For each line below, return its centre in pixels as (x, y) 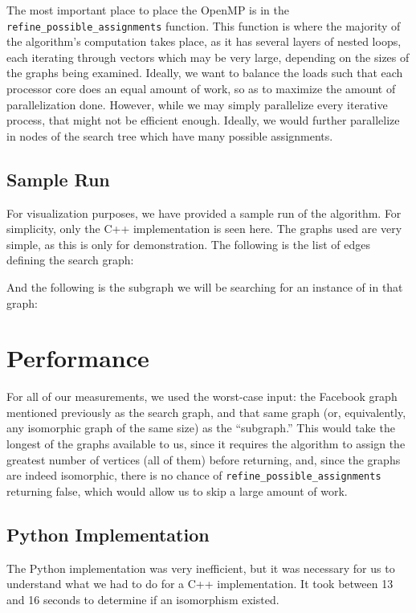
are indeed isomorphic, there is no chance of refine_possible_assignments (194, 475)
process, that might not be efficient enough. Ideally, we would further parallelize (203, 120)
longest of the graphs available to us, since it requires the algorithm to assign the (206, 444)
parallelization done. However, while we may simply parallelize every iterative (197, 104)
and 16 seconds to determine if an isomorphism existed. (143, 599)
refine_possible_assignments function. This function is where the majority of (204, 25)
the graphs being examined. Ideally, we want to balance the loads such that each (205, 73)
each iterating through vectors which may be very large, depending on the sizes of (208, 57)
